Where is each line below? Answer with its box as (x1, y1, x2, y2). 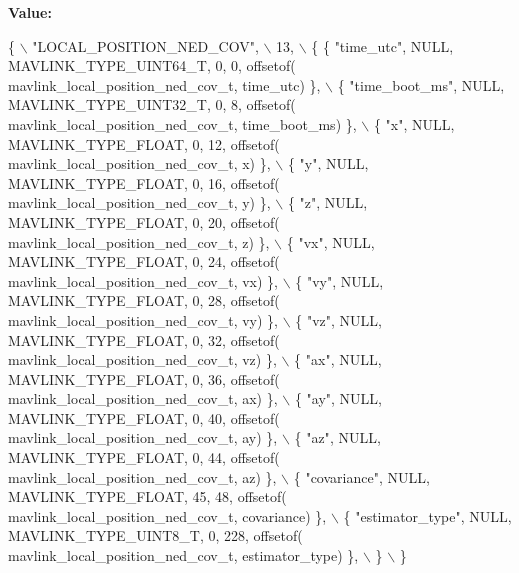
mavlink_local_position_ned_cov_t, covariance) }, (8, 505, 327, 526)
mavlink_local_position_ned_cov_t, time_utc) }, (8, 74, 321, 95)
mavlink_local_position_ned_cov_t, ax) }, (8, 388, 278, 409)
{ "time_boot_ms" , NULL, (337, 74, 505, 95)
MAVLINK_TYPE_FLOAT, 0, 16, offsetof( (8, 172, 280, 193)
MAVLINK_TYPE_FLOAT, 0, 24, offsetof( (8, 251, 280, 272)
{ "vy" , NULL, (295, 270, 384, 291)
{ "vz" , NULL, (295, 309, 382, 330)
